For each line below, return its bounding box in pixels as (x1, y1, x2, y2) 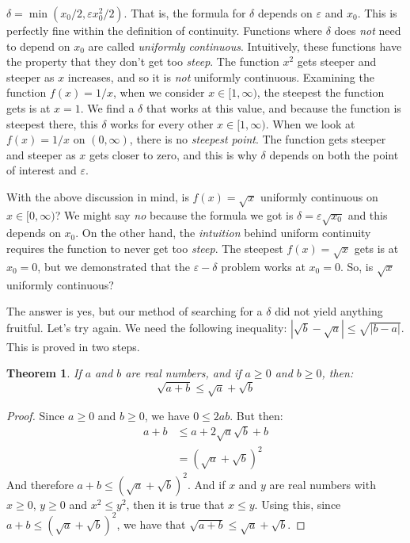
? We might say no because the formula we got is (55, 206, 294, 223)
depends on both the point (269, 146, 399, 163)
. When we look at (265, 115, 355, 132)
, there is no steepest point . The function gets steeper (129, 131, 386, 147)
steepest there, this (6, 115, 98, 132)
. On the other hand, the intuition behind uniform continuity (75, 224, 371, 241)
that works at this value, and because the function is (146, 99, 401, 116)
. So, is (340, 258, 374, 274)
